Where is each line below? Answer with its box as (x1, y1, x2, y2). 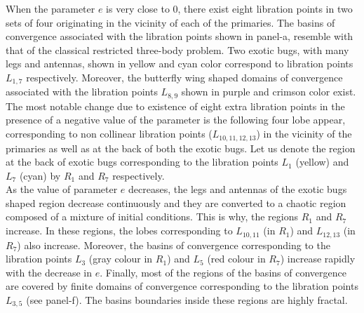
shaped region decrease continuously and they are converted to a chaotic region (6, 195, 346, 210)
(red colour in (207, 251, 266, 266)
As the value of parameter (6, 182, 118, 197)
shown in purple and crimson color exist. (181, 84, 356, 99)
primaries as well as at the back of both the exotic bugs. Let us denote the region (6, 140, 356, 155)
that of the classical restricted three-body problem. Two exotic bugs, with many (6, 42, 349, 57)
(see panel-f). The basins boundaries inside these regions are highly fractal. (26, 292, 348, 307)
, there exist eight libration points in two (177, 1, 353, 15)
